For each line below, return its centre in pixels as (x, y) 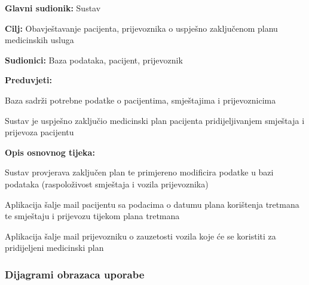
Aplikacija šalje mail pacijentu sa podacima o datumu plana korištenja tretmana (152, 204)
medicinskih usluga (39, 40)
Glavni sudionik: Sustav (53, 8)
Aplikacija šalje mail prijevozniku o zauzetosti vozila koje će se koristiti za (140, 236)
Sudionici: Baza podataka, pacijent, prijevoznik (94, 60)
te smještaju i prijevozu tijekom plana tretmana (92, 216)
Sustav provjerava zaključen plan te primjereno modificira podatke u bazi (139, 172)
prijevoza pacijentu (39, 132)
